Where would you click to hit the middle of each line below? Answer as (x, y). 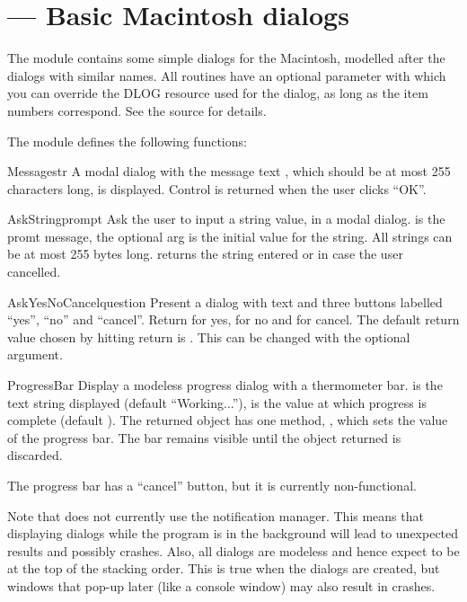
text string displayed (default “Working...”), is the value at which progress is (217, 402)
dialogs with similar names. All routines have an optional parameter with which (227, 75)
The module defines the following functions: (127, 141)
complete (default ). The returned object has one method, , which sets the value (228, 420)
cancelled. (34, 272)
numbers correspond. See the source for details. (137, 110)
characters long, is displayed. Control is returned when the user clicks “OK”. (217, 188)
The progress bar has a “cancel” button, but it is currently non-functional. (212, 485)
